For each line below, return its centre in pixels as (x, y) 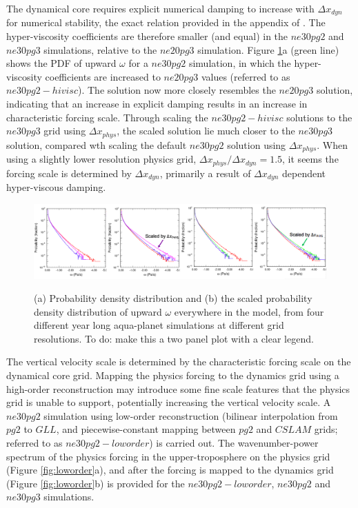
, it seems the (310, 159)
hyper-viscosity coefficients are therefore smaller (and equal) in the (147, 36)
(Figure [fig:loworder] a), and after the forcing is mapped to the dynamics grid (170, 470)
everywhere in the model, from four (249, 311)
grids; (326, 429)
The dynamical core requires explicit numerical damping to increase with (160, 8)
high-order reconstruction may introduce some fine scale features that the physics (178, 388)
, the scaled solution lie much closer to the (206, 131)
